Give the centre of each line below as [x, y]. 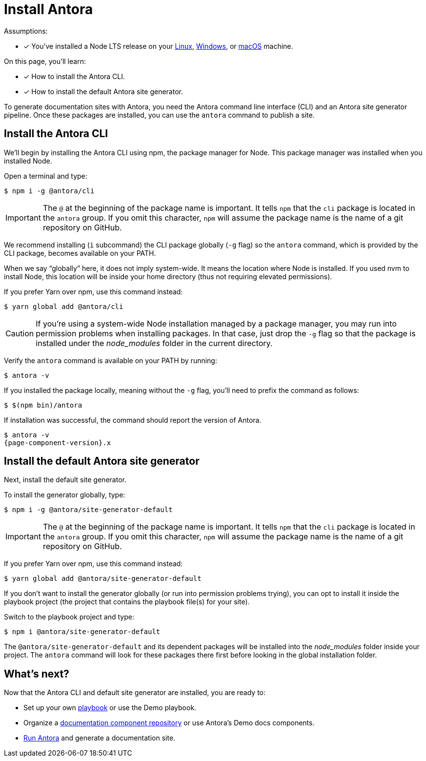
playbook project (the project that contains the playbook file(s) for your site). [127, 602]
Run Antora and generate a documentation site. [100, 738]
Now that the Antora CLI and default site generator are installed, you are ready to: [135, 693]
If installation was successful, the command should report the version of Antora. [133, 420]
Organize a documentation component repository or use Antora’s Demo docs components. [169, 723]
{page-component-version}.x [58, 442]
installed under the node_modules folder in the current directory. [154, 343]
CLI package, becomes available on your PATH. [80, 253]
